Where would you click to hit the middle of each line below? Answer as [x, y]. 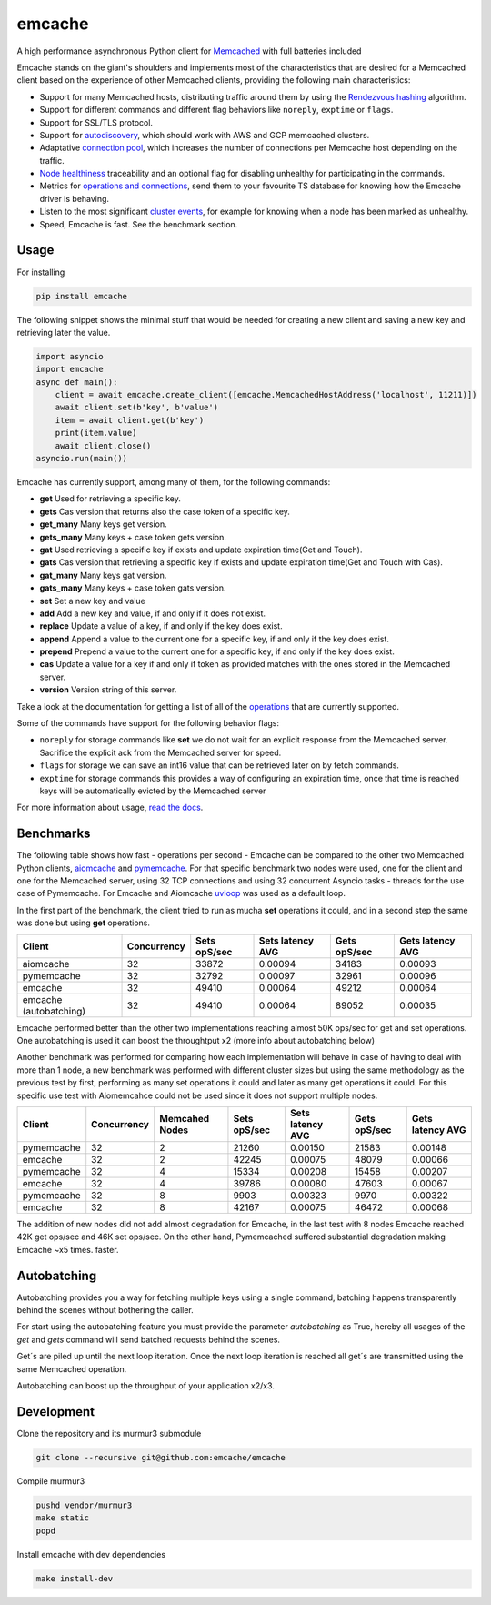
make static [63, 1518]
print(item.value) [96, 433]
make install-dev [75, 1578]
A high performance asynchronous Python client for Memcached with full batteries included [189, 51]
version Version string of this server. [108, 690]
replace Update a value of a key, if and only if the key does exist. [161, 626]
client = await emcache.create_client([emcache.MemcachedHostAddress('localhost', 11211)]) [266, 395]
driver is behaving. [74, 198]
